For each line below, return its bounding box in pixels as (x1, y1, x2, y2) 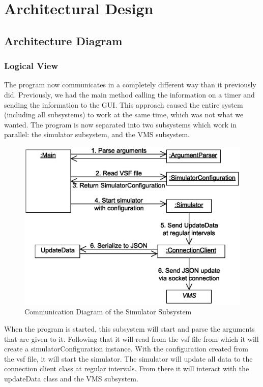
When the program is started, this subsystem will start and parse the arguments (4, 324, 255, 334)
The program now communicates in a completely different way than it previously (4, 79, 256, 90)
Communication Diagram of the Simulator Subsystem (24, 306, 192, 317)
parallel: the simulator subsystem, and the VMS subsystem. (4, 129, 190, 140)
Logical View (4, 59, 58, 72)
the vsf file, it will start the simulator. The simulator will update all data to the (4, 353, 253, 364)
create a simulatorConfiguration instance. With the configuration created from (4, 343, 248, 354)
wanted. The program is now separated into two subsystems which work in (4, 119, 237, 130)
